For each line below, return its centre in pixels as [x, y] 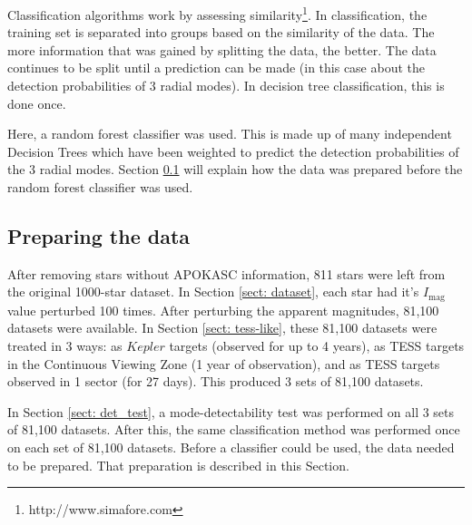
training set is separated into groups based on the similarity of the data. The [221, 32]
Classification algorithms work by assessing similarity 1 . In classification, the [217, 13]
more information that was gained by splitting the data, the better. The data [222, 49]
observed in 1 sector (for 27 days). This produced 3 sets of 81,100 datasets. [216, 381]
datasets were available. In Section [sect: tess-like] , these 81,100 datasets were [222, 328]
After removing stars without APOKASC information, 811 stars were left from [226, 273]
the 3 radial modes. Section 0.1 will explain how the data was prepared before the [235, 169]
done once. [37, 103]
